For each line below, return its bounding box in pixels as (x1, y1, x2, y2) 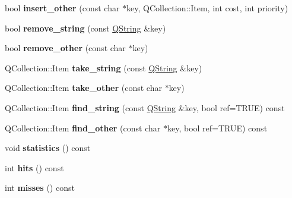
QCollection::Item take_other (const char (5, 81, 162, 94)
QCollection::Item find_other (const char (5, 121, 161, 134)
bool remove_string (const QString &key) (5, 21, 166, 34)
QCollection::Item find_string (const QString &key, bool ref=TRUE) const (5, 101, 285, 114)
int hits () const (5, 161, 64, 174)
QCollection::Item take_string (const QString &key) (5, 61, 202, 74)
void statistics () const (5, 142, 91, 154)
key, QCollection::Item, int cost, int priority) (126, 2, 288, 14)
